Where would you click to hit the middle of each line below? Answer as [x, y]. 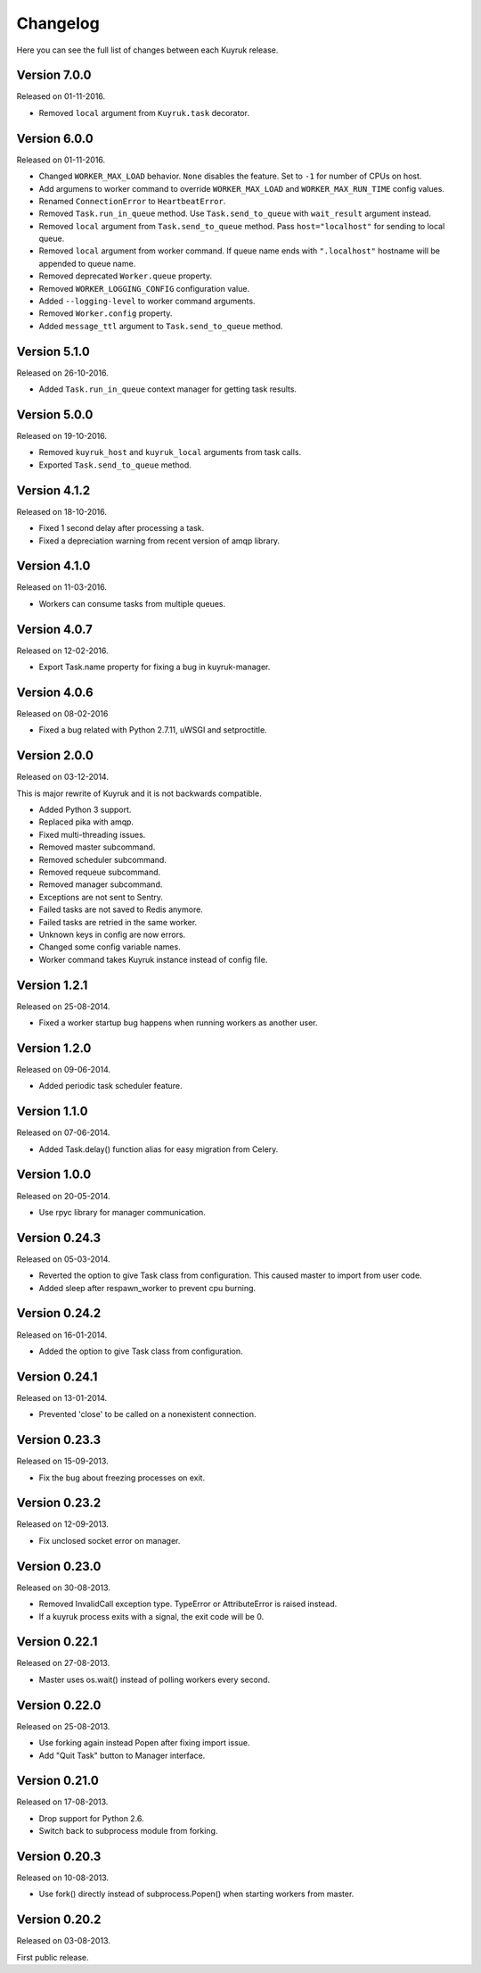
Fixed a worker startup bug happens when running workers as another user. [178, 1023]
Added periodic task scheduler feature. [110, 1086]
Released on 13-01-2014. [62, 1397]
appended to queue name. [87, 263]
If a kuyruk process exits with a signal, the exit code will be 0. [151, 1616]
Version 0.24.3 [59, 1237]
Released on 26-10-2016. [62, 373]
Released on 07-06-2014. [63, 1132]
